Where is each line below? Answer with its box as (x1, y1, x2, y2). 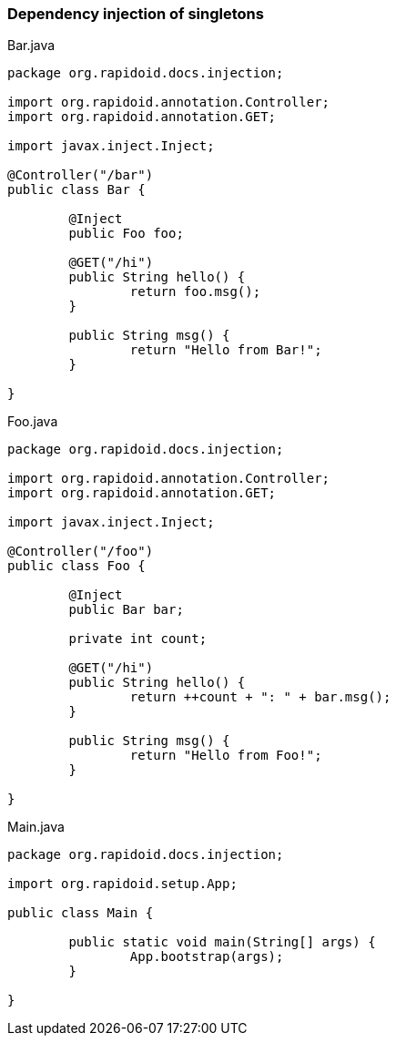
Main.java (7, 819, 65, 835)
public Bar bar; (68, 602, 184, 618)
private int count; (68, 631, 208, 647)
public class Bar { (7, 182, 146, 198)
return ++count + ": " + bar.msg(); (129, 690, 391, 705)
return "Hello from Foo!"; (129, 748, 322, 763)
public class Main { (7, 905, 154, 921)
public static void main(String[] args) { (68, 935, 376, 950)
